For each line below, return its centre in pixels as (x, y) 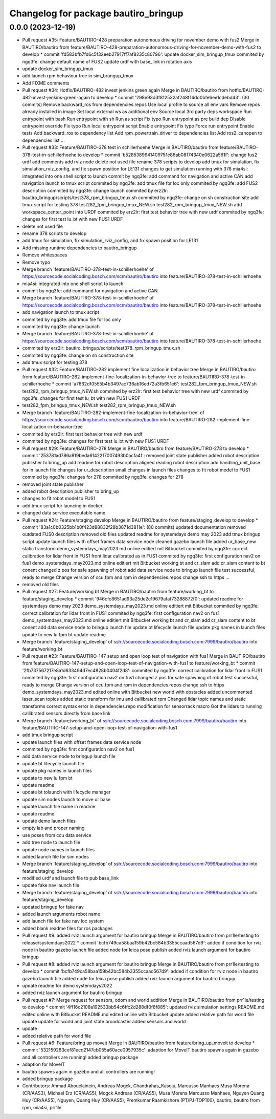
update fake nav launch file (51, 885)
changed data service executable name (64, 513)
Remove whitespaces (45, 255)
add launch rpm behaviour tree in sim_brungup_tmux (78, 76)
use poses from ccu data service (57, 835)
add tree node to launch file (51, 843)
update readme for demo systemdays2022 (67, 985)
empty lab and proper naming (53, 828)
